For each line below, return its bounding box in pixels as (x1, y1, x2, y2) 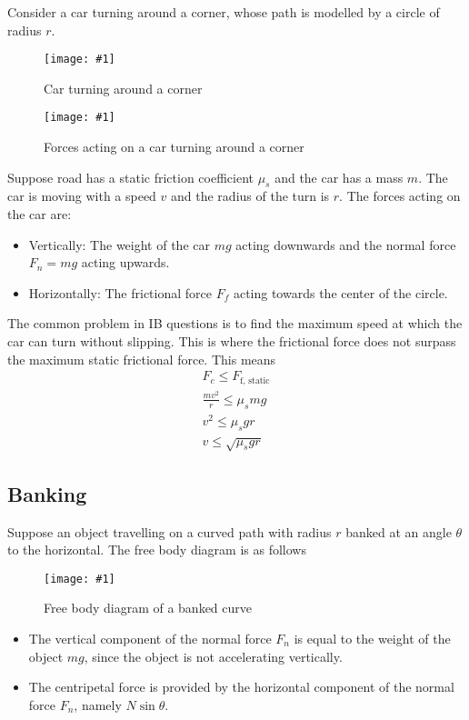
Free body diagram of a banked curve (44, 598, 252, 617)
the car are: (7, 205, 72, 224)
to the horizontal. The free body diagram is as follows (7, 540, 306, 559)
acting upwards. (81, 253, 170, 272)
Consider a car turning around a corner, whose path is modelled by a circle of (7, 3, 440, 21)
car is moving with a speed (7, 186, 156, 205)
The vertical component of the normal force (28, 628, 272, 647)
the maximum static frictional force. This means (7, 349, 276, 368)
